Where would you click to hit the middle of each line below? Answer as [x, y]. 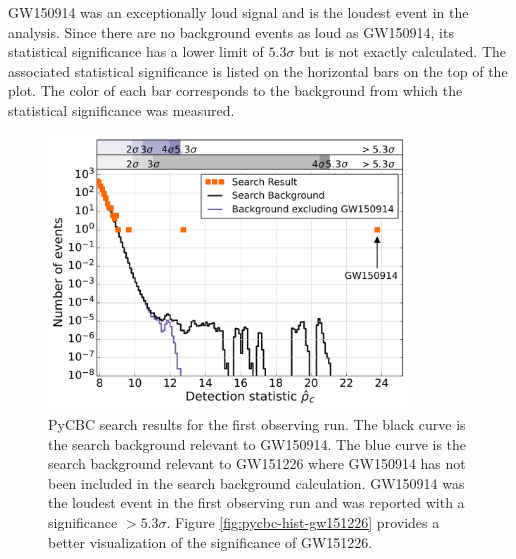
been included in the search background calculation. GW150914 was [256, 482]
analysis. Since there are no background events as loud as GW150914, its [231, 31]
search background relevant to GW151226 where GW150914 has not [257, 463]
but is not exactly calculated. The [403, 51]
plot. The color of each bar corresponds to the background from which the [235, 90]
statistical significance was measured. [121, 109]
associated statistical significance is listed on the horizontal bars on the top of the [258, 70]
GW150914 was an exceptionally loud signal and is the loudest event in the [238, 12]
